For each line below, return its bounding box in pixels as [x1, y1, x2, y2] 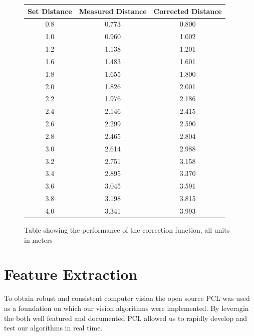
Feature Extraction [4, 264, 138, 284]
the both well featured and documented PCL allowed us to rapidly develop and [4, 312, 247, 323]
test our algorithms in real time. [4, 322, 103, 333]
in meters [24, 234, 53, 245]
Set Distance [28, 6, 72, 16]
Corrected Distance [153, 6, 222, 16]
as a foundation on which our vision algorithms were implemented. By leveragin [4, 303, 249, 313]
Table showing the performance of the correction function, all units [24, 225, 230, 235]
